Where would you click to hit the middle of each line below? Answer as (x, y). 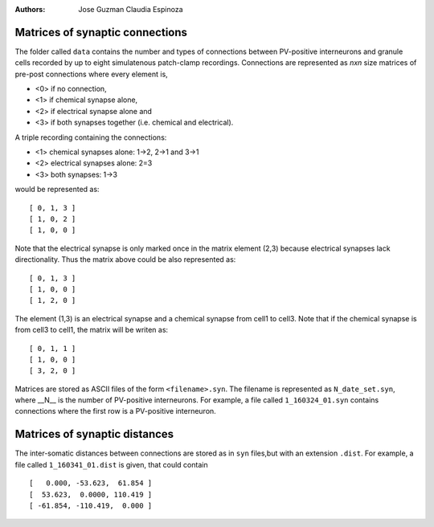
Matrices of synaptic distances (94, 434)
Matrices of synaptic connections (101, 32)
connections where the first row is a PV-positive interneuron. (115, 411)
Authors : (30, 9)
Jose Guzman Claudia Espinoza (131, 9)
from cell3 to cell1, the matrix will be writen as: (92, 330)
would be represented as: (57, 190)
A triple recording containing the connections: (91, 137)
